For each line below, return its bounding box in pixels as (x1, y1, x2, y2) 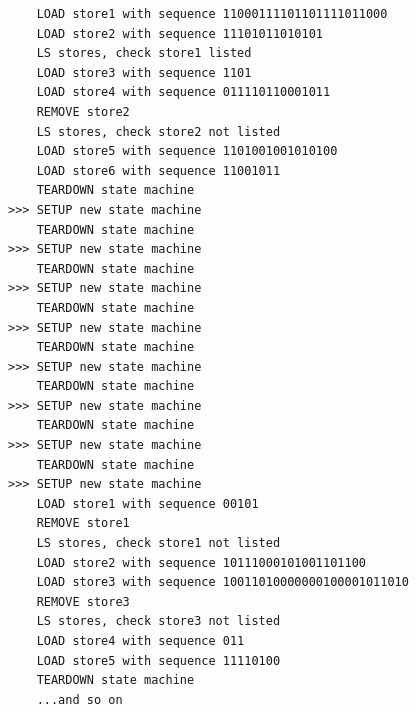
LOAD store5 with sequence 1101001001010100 (36, 144, 338, 159)
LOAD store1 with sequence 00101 (36, 496, 259, 511)
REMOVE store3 (36, 594, 130, 609)
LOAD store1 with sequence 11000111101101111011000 (36, 7, 388, 21)
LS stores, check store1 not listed (36, 536, 281, 551)
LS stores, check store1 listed (36, 46, 252, 61)
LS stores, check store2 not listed (36, 124, 281, 139)
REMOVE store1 (36, 516, 130, 531)
